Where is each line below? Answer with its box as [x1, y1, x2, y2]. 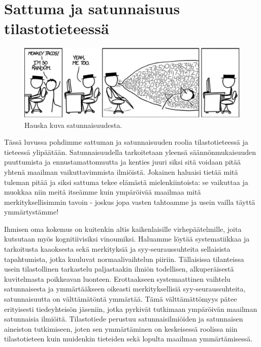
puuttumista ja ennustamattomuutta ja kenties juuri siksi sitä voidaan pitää [4, 156, 241, 167]
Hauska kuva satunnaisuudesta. [24, 119, 122, 130]
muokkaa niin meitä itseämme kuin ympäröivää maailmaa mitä [4, 186, 201, 197]
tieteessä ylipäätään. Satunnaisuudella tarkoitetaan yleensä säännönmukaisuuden [4, 146, 256, 157]
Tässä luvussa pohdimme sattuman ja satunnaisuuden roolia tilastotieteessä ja [4, 137, 248, 147]
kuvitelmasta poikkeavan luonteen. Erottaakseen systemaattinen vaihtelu [4, 273, 231, 284]
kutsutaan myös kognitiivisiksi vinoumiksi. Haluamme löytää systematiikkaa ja [4, 233, 250, 244]
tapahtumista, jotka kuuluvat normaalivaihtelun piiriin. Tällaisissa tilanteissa [4, 253, 244, 264]
